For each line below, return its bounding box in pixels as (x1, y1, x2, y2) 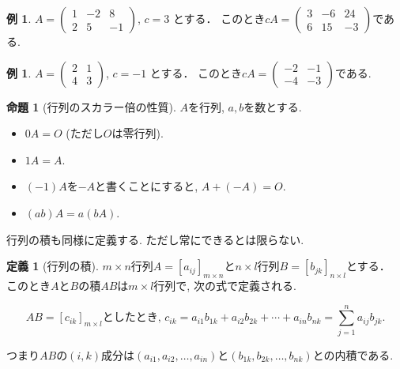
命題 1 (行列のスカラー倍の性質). (6, 98, 176, 115)
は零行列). (111, 125, 164, 141)
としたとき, (102, 312, 161, 324)
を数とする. (243, 98, 302, 115)
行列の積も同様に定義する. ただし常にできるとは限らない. (6, 231, 304, 247)
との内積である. (312, 346, 394, 363)
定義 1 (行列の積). (6, 258, 99, 274)
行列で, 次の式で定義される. (153, 277, 296, 293)
